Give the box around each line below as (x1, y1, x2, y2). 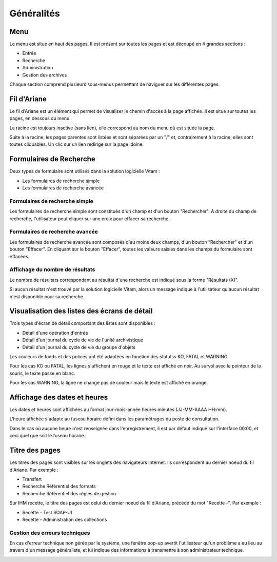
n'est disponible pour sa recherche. (9, 293, 85, 300)
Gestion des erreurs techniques (9, 529, 90, 536)
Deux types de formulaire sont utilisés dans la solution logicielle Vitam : (9, 168, 160, 175)
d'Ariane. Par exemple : (9, 467, 59, 473)
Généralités (9, 8, 60, 19)
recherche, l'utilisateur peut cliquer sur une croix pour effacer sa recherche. (9, 216, 170, 222)
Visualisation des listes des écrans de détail (9, 307, 153, 316)
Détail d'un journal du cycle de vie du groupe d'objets (22, 344, 136, 350)
